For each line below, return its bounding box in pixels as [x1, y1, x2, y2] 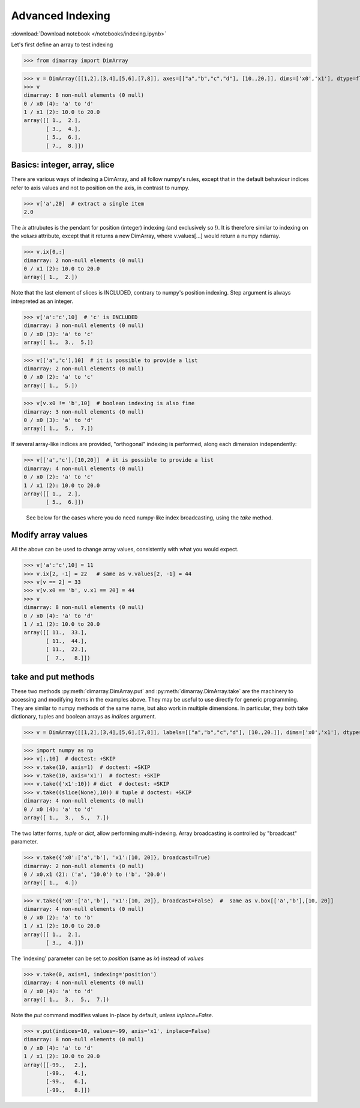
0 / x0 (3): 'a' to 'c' [23, 331, 94, 337]
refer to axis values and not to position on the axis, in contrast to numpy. [11, 184, 190, 191]
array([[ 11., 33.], [23, 629, 88, 636]
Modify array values [11, 530, 88, 540]
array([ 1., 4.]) [23, 880, 78, 886]
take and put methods [11, 672, 95, 682]
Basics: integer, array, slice [11, 160, 115, 170]
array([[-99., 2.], [23, 1061, 88, 1068]
